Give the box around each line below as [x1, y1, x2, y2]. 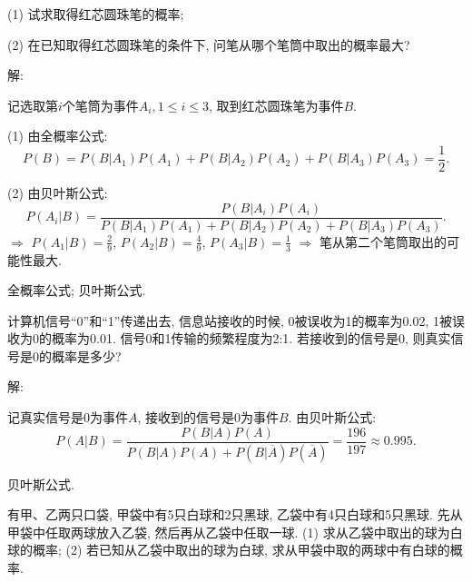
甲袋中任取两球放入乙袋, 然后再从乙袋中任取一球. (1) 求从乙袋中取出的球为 [7, 522, 450, 541]
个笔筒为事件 [62, 95, 139, 114]
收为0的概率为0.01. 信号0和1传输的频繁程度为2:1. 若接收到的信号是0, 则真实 [7, 329, 451, 348]
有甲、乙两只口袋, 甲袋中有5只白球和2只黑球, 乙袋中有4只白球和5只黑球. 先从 [7, 505, 463, 524]
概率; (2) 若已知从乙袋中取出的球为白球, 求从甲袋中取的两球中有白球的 [32, 540, 450, 559]
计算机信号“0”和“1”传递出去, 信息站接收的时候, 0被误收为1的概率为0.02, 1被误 [7, 311, 465, 330]
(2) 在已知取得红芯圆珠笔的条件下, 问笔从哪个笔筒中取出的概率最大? [7, 35, 410, 54]
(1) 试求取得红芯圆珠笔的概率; [7, 5, 184, 23]
